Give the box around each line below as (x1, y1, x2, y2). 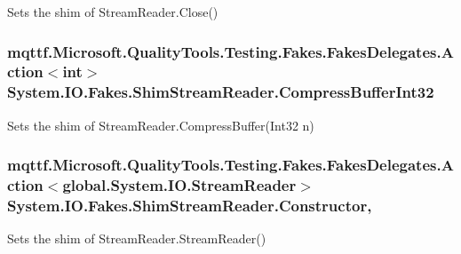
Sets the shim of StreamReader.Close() (7, 3, 219, 20)
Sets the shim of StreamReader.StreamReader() (7, 229, 266, 248)
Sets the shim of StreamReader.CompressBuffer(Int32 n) (7, 115, 314, 134)
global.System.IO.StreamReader (62, 174, 297, 196)
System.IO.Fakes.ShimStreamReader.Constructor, (7, 194, 372, 217)
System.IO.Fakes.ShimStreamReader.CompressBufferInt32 (7, 81, 434, 103)
